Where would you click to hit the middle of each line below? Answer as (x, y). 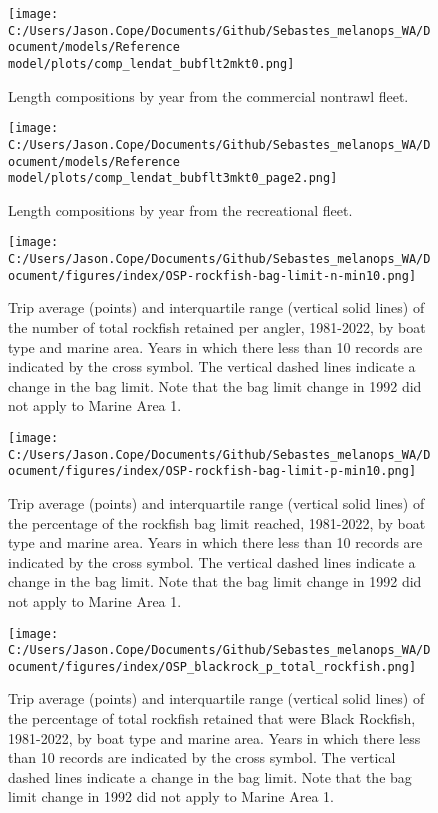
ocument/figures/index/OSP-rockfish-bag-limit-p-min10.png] (212, 471)
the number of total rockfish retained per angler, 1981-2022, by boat (217, 327)
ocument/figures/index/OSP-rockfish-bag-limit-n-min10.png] (212, 275)
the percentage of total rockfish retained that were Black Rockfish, (212, 718)
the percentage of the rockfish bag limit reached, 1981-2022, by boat (217, 522)
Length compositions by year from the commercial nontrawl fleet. (208, 95)
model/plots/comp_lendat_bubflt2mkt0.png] (151, 63)
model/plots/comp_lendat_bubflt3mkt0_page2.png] (173, 178)
